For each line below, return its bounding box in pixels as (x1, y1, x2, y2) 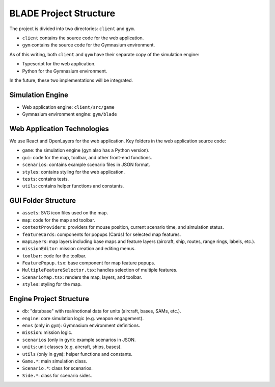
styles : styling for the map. (22, 281, 82, 287)
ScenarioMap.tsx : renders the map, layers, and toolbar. (22, 274, 143, 280)
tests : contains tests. (22, 176, 69, 182)
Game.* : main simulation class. (22, 358, 88, 364)
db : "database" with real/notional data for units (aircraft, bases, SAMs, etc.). (22, 308, 181, 314)
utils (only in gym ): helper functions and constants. (22, 351, 132, 357)
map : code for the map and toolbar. (22, 217, 95, 223)
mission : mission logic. (22, 329, 73, 335)
